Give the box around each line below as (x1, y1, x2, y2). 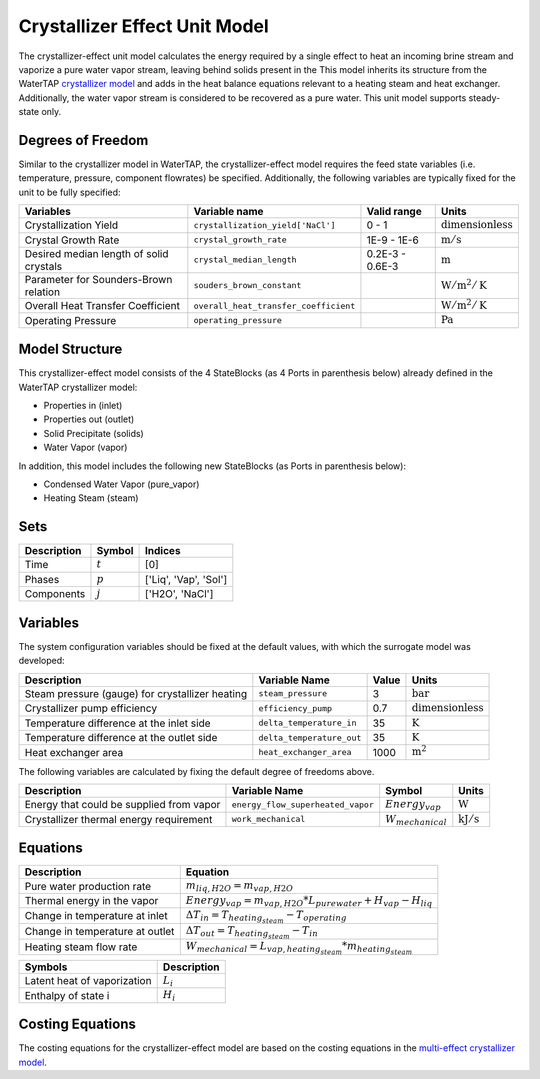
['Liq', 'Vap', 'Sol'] (145, 572, 228, 586)
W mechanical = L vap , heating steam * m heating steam (185, 940, 413, 956)
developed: (18, 655, 65, 667)
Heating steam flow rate (24, 940, 138, 954)
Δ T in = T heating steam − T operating (185, 908, 347, 925)
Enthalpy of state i (24, 988, 110, 1002)
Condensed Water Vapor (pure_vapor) (43, 478, 200, 490)
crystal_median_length (193, 255, 297, 265)
